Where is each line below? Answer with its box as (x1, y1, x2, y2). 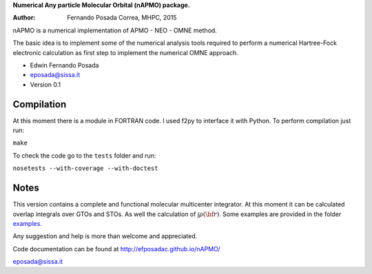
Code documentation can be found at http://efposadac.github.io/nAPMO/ (12, 244, 220, 253)
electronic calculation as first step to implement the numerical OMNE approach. (12, 48, 239, 56)
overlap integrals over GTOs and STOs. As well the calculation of (12, 210, 196, 218)
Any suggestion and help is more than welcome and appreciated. (12, 232, 198, 240)
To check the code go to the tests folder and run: (12, 151, 156, 160)
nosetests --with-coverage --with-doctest (12, 165, 158, 172)
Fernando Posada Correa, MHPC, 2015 (67, 14, 177, 22)
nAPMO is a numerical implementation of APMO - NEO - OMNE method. (12, 26, 217, 34)
